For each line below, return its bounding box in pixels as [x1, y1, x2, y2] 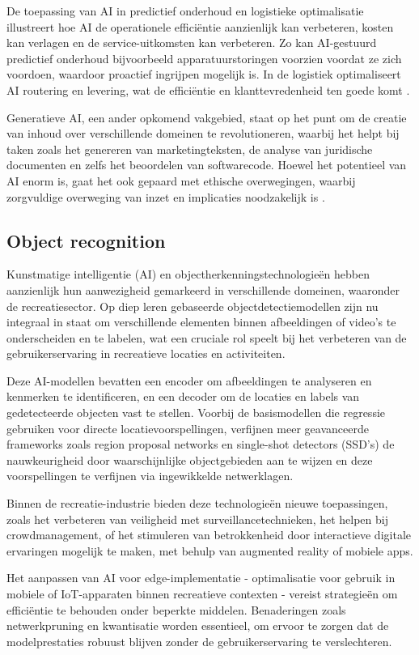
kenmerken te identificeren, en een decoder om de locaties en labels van [6, 388, 360, 405]
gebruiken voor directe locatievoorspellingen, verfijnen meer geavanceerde [6, 419, 369, 436]
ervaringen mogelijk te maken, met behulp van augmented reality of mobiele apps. [6, 542, 413, 559]
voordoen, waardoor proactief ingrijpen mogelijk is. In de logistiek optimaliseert [6, 66, 401, 83]
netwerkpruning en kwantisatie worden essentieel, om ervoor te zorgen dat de [6, 617, 389, 634]
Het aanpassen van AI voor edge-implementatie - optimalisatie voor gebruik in [6, 569, 396, 586]
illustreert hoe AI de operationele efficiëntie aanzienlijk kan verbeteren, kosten [6, 18, 394, 35]
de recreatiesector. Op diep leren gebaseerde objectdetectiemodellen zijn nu [6, 297, 379, 314]
